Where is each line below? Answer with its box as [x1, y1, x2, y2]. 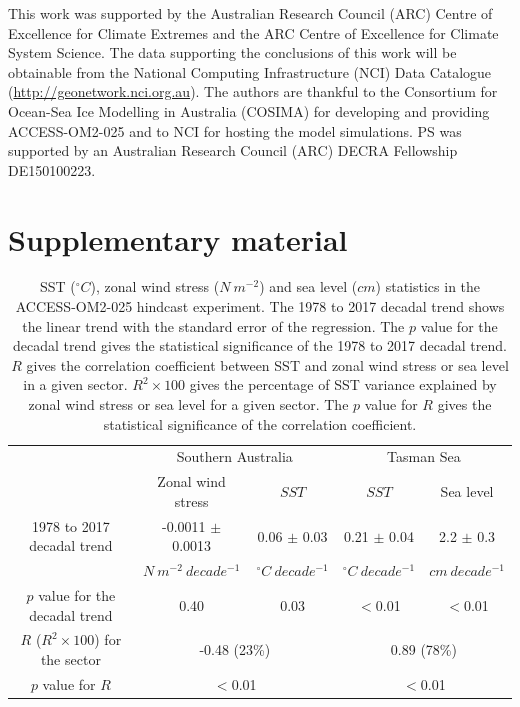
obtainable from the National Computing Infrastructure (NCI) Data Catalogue [8, 61, 492, 82]
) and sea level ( [259, 276, 358, 297]
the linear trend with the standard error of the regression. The [22, 315, 405, 336]
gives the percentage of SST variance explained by [189, 374, 497, 395]
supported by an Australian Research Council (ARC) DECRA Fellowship [8, 140, 458, 161]
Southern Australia [176, 446, 293, 467]
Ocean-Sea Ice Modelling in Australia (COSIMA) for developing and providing [8, 100, 490, 121]
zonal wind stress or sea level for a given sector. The [28, 394, 349, 415]
